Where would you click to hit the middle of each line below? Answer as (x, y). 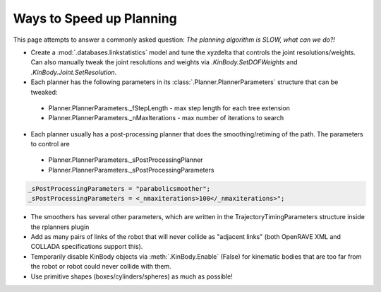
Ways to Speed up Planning (95, 18)
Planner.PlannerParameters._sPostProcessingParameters (131, 170)
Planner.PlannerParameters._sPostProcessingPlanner (126, 160)
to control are (50, 144)
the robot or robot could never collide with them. (101, 267)
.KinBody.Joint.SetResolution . (74, 72)
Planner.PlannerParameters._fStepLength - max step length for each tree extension (169, 108)
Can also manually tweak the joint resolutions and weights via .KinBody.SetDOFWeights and (164, 62)
